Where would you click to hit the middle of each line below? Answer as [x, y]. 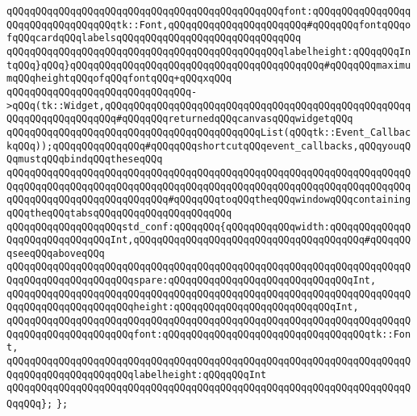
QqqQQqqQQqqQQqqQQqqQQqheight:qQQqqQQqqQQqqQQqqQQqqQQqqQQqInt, [183, 307]
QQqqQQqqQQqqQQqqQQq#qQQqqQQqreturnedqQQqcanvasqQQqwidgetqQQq [180, 119]
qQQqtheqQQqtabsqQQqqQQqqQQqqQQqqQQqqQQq [119, 213]
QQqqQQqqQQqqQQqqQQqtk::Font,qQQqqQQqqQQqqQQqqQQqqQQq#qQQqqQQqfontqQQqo [209, 25]
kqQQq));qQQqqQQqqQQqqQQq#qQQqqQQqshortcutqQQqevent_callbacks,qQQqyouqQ [209, 146]
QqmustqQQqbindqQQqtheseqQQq [85, 160]
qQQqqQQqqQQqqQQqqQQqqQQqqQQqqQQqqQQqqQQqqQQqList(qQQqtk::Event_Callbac [209, 132]
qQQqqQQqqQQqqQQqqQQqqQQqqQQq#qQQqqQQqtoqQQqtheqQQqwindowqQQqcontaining [209, 200]
